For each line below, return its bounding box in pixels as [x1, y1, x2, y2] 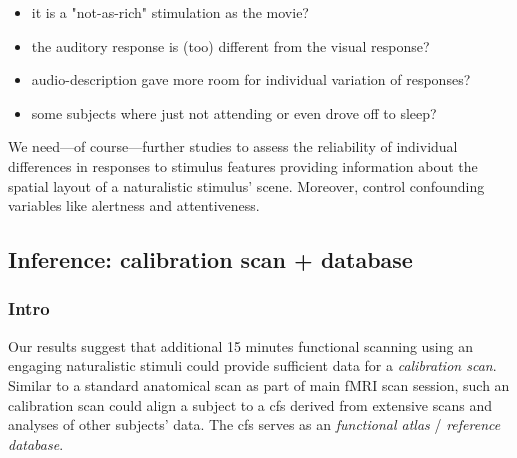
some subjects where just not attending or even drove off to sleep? [31, 102, 437, 123]
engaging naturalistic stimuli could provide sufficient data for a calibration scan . [8, 355, 497, 376]
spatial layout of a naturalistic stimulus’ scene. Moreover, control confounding [8, 175, 485, 196]
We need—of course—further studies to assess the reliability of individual [8, 136, 458, 157]
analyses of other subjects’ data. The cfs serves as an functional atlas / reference [8, 414, 501, 435]
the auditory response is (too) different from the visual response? [31, 35, 430, 56]
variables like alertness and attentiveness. [8, 195, 260, 216]
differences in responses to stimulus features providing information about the [8, 155, 478, 176]
